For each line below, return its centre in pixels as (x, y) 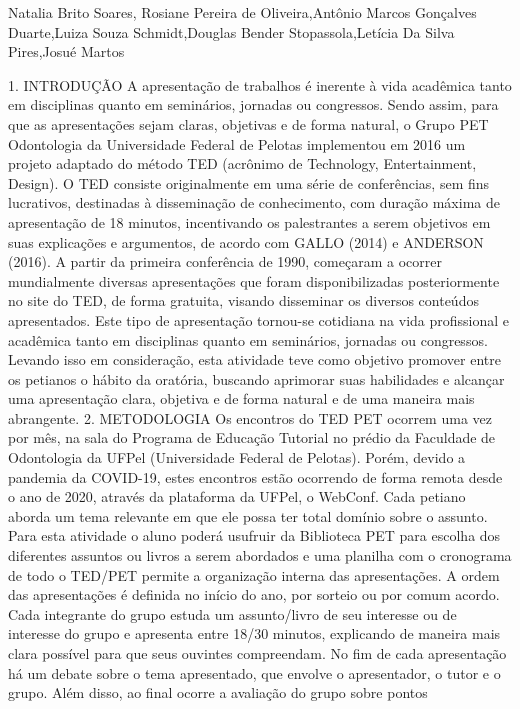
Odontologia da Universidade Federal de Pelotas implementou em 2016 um (237, 143)
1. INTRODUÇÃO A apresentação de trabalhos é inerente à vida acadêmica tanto (260, 84)
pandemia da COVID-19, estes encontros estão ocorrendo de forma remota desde (255, 476)
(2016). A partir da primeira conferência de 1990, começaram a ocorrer (225, 261)
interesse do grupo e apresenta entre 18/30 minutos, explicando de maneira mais (254, 633)
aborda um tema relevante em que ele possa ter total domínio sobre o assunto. (248, 515)
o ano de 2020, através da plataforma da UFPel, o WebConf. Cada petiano (237, 496)
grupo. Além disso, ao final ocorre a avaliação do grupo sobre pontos (218, 692)
